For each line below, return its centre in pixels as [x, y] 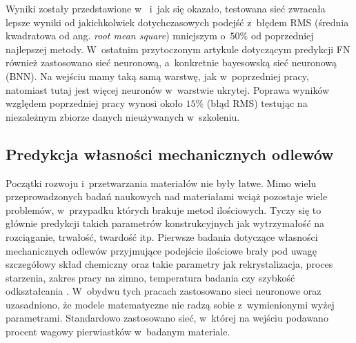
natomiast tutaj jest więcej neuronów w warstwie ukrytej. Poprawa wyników [168, 89]
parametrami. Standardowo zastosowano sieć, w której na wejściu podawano [167, 318]
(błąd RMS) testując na [257, 103]
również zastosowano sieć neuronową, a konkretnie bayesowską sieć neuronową [171, 62]
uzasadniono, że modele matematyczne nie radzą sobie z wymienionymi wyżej [170, 304]
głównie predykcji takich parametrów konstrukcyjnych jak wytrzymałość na [165, 223]
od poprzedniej [282, 36]
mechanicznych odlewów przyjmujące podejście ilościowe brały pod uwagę [161, 250]
